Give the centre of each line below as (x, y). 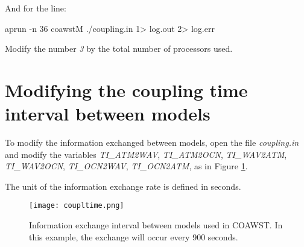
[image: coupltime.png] (77, 206)
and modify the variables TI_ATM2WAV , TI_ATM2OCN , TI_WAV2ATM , (146, 154)
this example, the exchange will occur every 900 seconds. (134, 236)
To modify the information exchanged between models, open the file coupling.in (152, 142)
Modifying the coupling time (126, 89)
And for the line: (36, 8)
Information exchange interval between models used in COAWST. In (156, 225)
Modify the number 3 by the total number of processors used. (119, 48)
